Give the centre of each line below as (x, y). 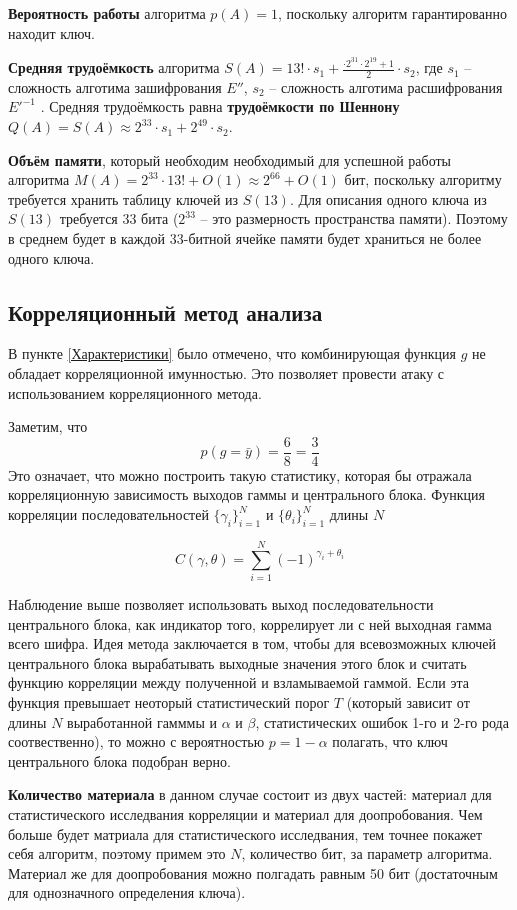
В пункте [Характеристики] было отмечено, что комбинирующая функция (232, 353)
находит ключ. (51, 32)
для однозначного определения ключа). (127, 892)
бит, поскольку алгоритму (423, 179)
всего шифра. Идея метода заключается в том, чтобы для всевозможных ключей (252, 643)
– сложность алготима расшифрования (386, 86)
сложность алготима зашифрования (115, 86)
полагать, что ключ (390, 741)
